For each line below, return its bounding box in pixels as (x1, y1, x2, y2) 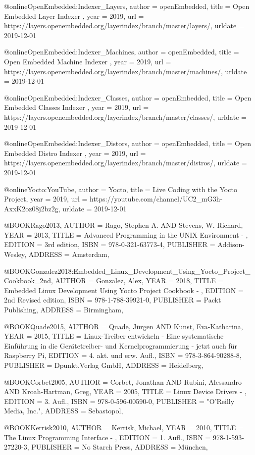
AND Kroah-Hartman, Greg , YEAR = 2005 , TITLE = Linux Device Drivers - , (4, 386, 247, 397)
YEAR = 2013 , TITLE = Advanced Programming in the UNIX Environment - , (4, 229, 248, 240)
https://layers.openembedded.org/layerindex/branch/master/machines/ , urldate (4, 66, 247, 76)
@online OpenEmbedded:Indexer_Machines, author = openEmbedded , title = (4, 47, 239, 57)
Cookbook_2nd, (4, 275, 53, 286)
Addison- (217, 239, 245, 250)
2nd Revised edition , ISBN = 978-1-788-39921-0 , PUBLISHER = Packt (4, 295, 221, 305)
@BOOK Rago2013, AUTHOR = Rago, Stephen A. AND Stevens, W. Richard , (4, 220, 243, 230)
